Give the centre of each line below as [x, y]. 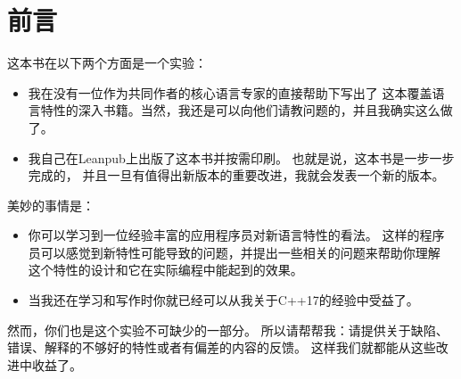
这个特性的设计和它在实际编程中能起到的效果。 [165, 270]
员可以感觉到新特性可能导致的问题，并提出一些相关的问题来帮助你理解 [234, 252]
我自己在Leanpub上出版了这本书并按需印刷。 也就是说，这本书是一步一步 [241, 157]
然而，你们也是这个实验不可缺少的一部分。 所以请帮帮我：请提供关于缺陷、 [228, 330]
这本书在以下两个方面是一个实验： [107, 63]
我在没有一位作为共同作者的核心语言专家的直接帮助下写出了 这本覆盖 [230, 92]
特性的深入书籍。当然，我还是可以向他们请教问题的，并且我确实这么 [240, 110]
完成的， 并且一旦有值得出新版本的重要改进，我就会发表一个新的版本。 [236, 175]
